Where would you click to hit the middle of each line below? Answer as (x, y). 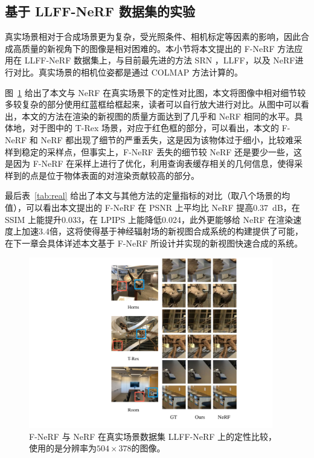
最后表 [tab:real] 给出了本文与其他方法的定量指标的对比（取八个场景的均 (148, 195)
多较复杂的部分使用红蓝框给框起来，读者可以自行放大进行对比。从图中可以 (153, 104)
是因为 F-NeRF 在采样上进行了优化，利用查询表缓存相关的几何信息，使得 (150, 163)
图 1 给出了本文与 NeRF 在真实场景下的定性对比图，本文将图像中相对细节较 (155, 92)
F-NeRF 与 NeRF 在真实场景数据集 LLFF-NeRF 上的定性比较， (153, 436)
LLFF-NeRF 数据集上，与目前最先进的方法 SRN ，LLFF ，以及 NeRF (160, 60)
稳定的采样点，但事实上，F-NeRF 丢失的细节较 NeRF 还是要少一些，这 (162, 151)
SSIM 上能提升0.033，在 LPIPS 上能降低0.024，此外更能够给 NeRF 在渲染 (149, 219)
